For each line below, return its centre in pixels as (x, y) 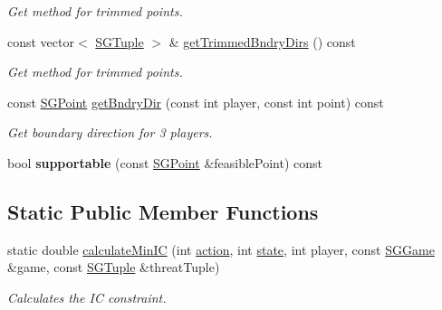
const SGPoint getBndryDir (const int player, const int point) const (196, 102)
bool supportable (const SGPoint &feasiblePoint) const (165, 162)
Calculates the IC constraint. (87, 297)
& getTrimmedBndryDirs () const (262, 41)
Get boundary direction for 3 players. (110, 132)
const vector (41, 41)
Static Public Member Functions (163, 211)
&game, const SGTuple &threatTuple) (114, 267)
